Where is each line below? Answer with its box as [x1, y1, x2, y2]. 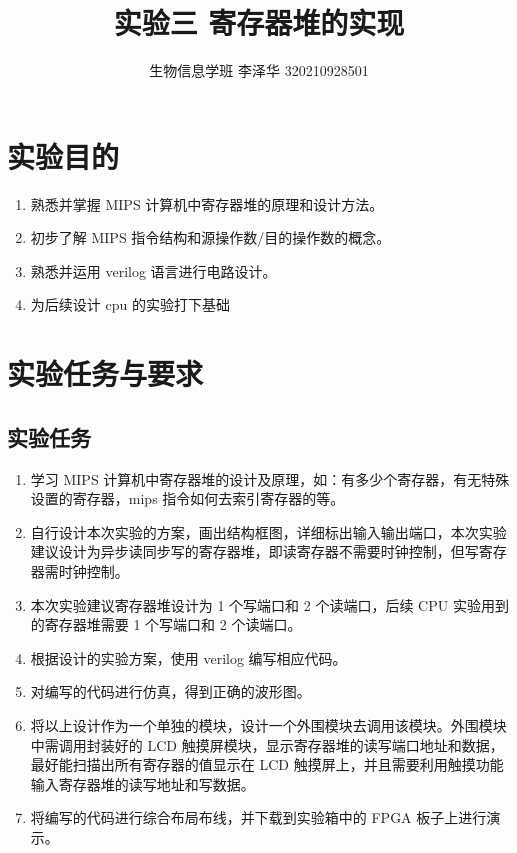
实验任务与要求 [7, 353, 204, 394]
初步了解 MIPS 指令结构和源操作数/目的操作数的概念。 [30, 227, 391, 248]
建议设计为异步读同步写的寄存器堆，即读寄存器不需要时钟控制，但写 [30, 541, 479, 562]
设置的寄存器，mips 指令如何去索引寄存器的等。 [30, 488, 345, 509]
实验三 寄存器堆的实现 [113, 2, 405, 43]
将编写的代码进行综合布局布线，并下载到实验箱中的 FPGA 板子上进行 [30, 807, 487, 828]
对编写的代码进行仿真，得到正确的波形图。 [30, 681, 311, 702]
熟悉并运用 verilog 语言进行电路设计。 [30, 260, 277, 281]
